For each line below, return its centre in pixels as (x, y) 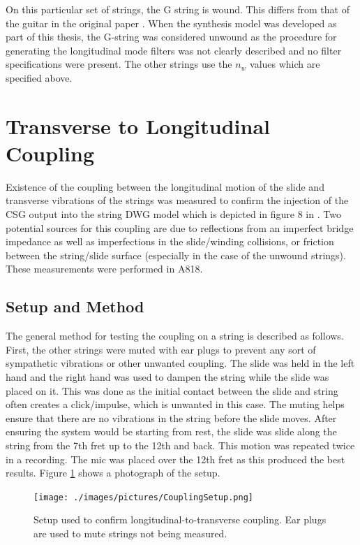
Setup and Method (75, 306)
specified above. (39, 77)
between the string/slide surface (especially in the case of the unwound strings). (176, 255)
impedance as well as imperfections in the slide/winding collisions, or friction (170, 241)
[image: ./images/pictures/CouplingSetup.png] (143, 497)
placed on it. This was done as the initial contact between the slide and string (172, 390)
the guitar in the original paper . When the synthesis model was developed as (171, 23)
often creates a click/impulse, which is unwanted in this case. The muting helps (175, 404)
